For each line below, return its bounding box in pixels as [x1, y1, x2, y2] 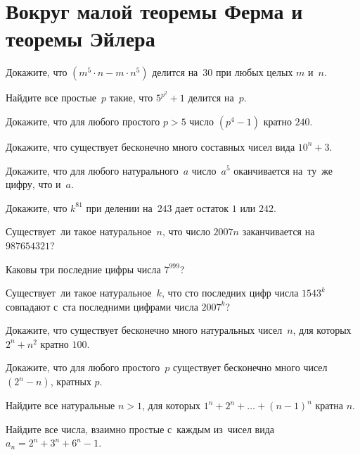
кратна [315, 398, 343, 413]
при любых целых [216, 65, 293, 80]
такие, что [109, 90, 153, 105]
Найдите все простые [6, 90, 97, 105]
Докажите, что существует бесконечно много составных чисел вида [6, 139, 295, 154]
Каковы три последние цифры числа [6, 261, 161, 276]
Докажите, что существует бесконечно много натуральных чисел [6, 323, 283, 337]
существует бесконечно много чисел [172, 360, 328, 375]
